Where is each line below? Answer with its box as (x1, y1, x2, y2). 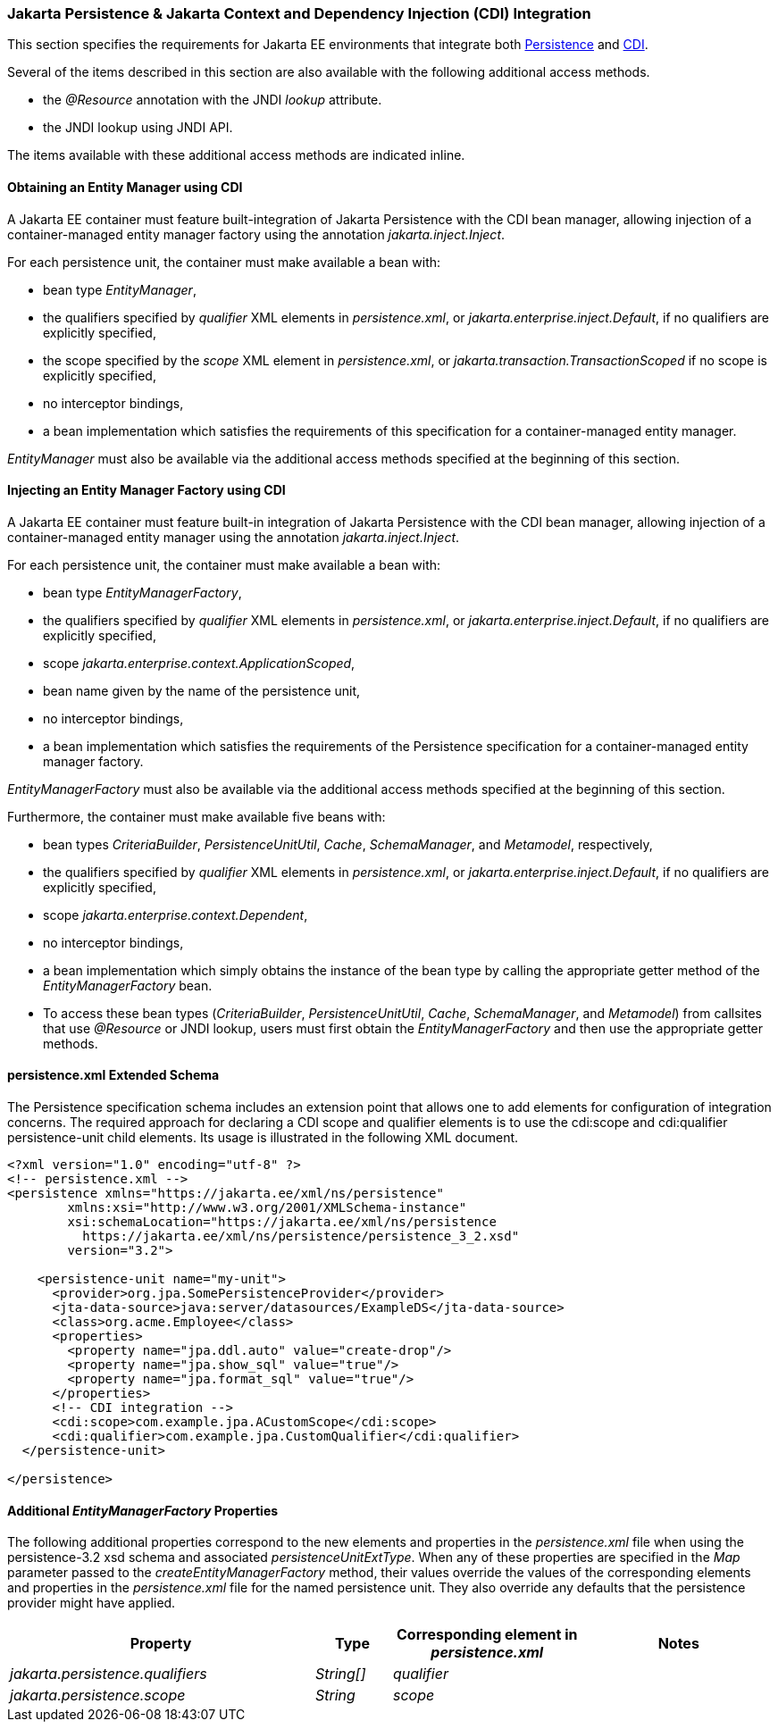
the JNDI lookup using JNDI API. (43, 120, 233, 136)
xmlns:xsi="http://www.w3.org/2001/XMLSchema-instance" (67, 1200, 467, 1215)
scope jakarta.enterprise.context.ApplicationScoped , (43, 655, 356, 671)
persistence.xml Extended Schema (7, 1067, 220, 1083)
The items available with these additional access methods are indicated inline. (7, 147, 465, 163)
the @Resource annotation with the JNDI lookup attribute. (43, 92, 382, 108)
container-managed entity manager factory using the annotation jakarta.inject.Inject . (7, 226, 506, 242)
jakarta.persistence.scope (10, 1686, 186, 1705)
